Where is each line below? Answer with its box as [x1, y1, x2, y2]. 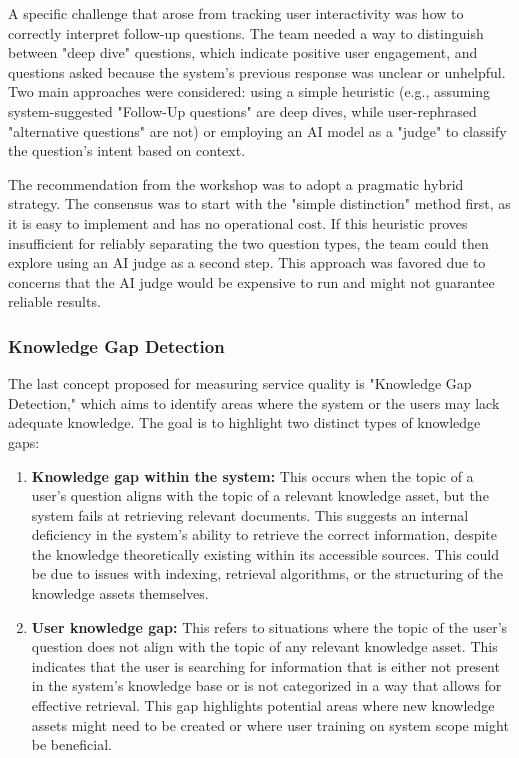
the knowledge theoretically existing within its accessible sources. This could [31, 543, 500, 564]
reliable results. [8, 291, 101, 312]
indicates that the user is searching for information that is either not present [31, 655, 500, 676]
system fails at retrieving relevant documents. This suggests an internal [31, 504, 469, 525]
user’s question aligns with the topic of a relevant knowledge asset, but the [31, 485, 489, 506]
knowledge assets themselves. [31, 583, 209, 604]
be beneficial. [31, 734, 112, 755]
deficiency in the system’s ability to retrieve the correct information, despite [31, 524, 498, 545]
